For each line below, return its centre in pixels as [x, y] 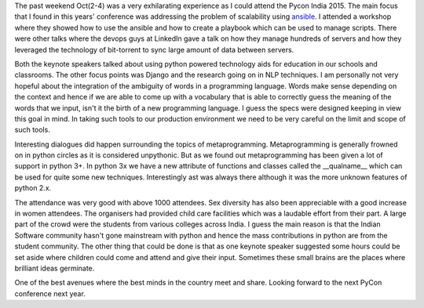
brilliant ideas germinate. [55, 268]
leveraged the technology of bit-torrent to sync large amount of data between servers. [154, 49]
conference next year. [50, 293]
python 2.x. [33, 188]
